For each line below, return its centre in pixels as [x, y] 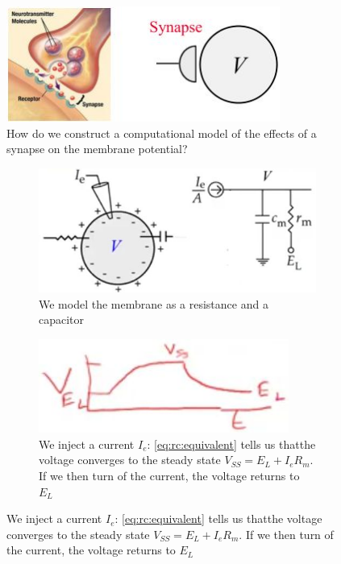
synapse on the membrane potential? [97, 149]
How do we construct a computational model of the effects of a [162, 133]
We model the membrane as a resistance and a [154, 303]
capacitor [62, 319]
